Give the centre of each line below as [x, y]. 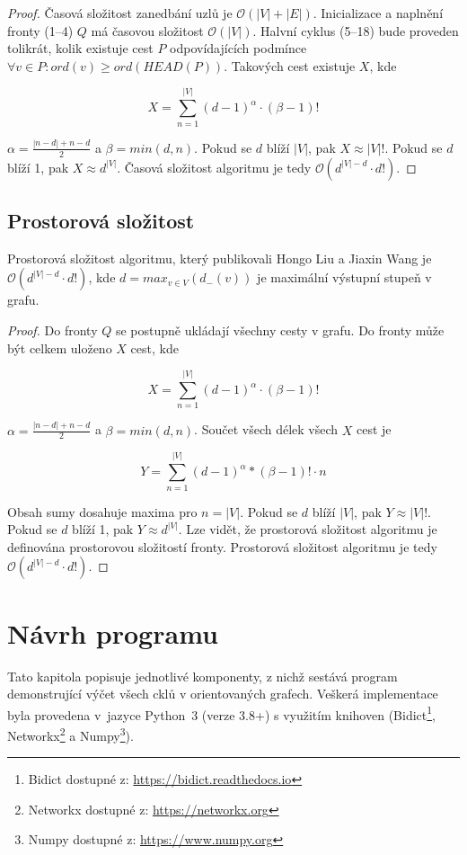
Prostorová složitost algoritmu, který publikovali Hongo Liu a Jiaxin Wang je [220, 258]
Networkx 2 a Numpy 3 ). [70, 734]
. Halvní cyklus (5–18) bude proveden [356, 30]
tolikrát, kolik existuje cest [80, 48]
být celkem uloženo [60, 347]
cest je [374, 429]
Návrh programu [113, 632]
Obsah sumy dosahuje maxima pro [102, 511]
